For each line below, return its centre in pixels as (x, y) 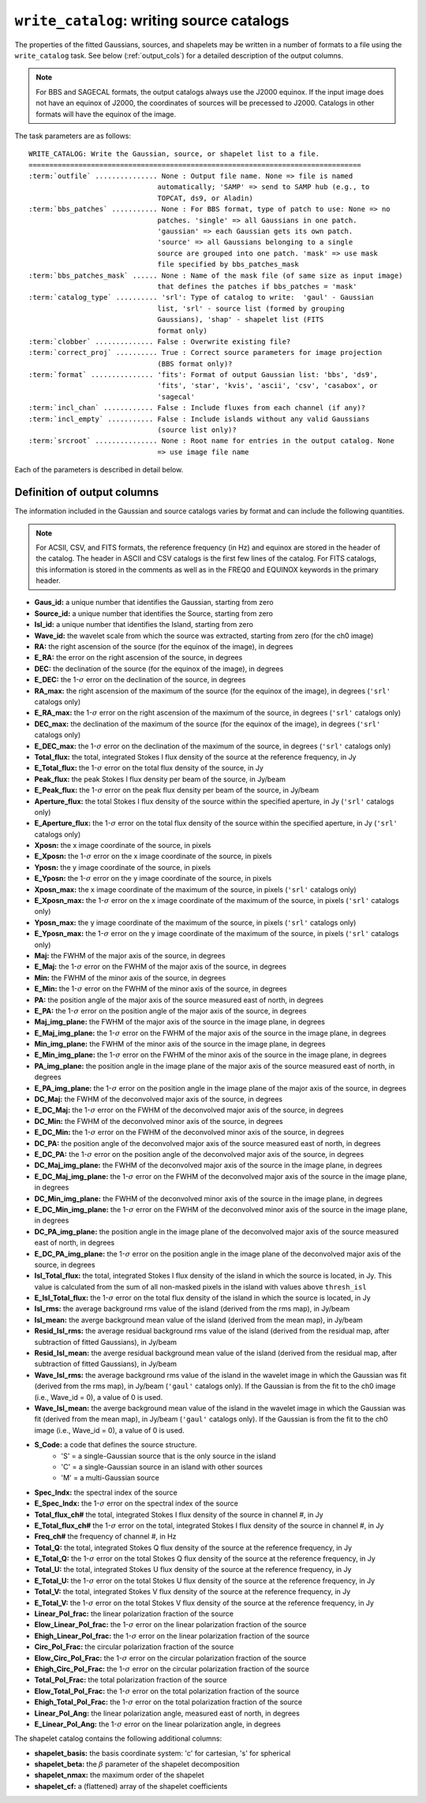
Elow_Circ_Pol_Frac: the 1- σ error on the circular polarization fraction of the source (170, 1658)
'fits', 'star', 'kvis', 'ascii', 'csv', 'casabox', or (268, 386)
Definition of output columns (87, 493)
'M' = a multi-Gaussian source (110, 1478)
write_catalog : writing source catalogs (152, 21)
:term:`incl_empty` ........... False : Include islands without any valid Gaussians (199, 419)
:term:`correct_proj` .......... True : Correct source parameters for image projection (206, 353)
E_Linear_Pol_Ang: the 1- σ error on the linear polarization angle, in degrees (158, 1724)
